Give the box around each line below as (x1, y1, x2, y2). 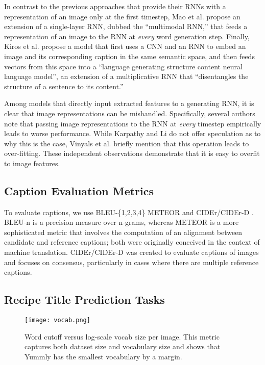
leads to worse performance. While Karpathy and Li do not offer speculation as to (4, 128, 261, 139)
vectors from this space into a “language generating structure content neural (4, 61, 243, 71)
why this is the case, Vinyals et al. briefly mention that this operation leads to (4, 138, 249, 148)
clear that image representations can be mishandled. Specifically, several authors (4, 108, 255, 118)
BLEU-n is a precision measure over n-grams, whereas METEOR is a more (4, 217, 239, 227)
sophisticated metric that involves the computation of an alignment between (4, 226, 243, 237)
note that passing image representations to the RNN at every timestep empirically (4, 118, 261, 128)
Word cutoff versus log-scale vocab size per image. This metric (25, 331, 220, 342)
